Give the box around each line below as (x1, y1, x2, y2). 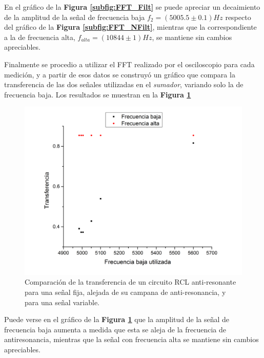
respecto (225, 11, 251, 22)
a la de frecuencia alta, (4, 31, 75, 42)
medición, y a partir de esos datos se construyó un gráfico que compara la (4, 69, 235, 79)
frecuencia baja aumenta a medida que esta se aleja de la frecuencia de (4, 324, 227, 334)
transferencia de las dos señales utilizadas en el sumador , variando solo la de (4, 79, 243, 90)
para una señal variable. (25, 296, 100, 307)
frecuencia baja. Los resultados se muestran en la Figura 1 (4, 89, 191, 100)
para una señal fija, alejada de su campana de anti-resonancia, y (25, 287, 226, 297)
